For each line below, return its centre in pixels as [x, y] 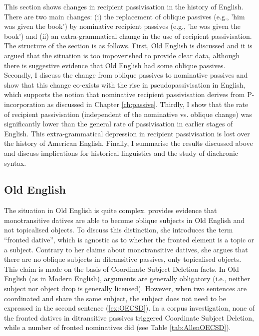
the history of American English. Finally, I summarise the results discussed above [129, 143]
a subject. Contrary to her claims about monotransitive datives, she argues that [126, 249]
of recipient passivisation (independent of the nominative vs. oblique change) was [128, 114]
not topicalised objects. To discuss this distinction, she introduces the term [119, 230]
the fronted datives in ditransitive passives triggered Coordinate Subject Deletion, [129, 317]
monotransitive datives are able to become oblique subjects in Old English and [125, 220]
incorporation [25, 104]
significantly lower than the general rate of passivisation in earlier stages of [119, 124]
